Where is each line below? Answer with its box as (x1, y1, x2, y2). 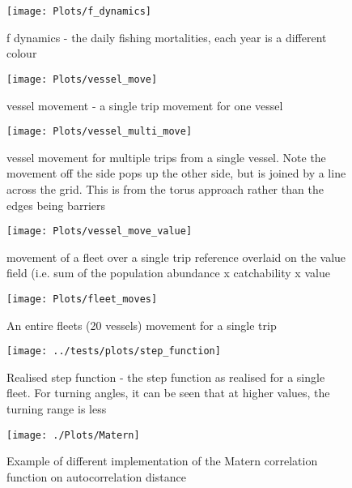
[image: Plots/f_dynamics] (6, 6, 151, 17)
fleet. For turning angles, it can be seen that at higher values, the (6, 384, 330, 401)
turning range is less (6, 400, 107, 417)
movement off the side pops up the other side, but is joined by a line (6, 165, 346, 182)
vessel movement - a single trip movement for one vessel (6, 96, 283, 113)
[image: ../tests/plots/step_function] (6, 345, 221, 357)
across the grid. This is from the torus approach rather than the (6, 180, 324, 197)
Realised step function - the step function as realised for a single (6, 368, 325, 385)
